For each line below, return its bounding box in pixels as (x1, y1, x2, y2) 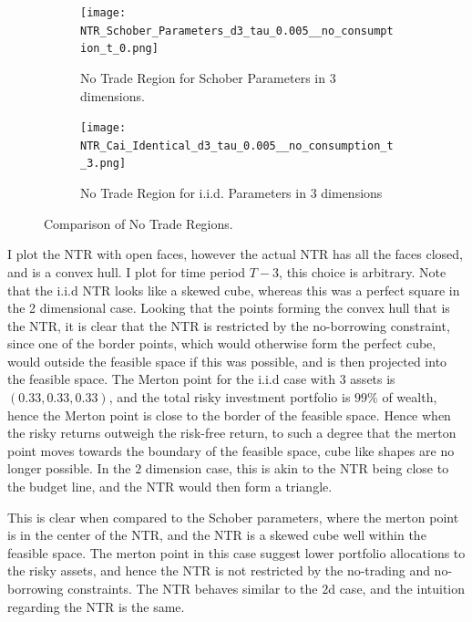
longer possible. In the (7, 459, 131, 478)
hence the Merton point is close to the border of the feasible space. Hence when (7, 405, 451, 424)
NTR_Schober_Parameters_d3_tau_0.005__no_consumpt (80, 24, 394, 37)
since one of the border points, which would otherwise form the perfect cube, (7, 334, 436, 353)
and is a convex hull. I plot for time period (7, 262, 246, 281)
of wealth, (382, 388, 437, 407)
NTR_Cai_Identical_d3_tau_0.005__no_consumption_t (80, 139, 394, 152)
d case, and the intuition (328, 579, 466, 597)
